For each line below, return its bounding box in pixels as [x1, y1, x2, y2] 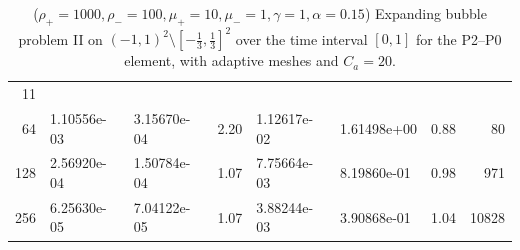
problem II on [18, 28, 103, 49]
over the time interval [235, 28, 368, 49]
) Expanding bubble [364, 3, 487, 23]
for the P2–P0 [415, 28, 502, 49]
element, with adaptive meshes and [124, 50, 339, 71]
